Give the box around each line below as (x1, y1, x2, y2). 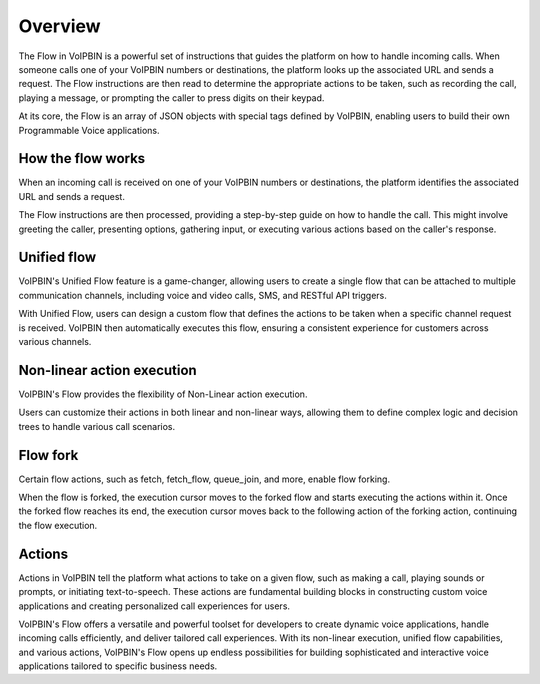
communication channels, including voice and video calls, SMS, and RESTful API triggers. (18, 289, 387, 301)
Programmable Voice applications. (18, 124, 160, 136)
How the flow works (18, 150, 146, 167)
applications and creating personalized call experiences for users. (18, 600, 290, 612)
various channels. (18, 336, 92, 348)
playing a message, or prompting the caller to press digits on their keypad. (18, 91, 325, 104)
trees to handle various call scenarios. (18, 420, 175, 432)
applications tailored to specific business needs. (18, 660, 218, 672)
